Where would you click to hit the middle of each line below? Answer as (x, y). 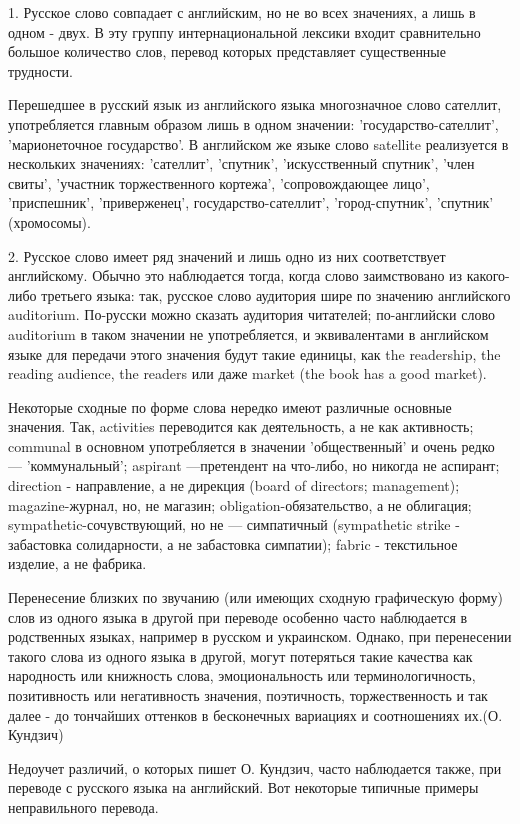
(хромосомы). (49, 221)
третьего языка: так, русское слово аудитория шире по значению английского (276, 294)
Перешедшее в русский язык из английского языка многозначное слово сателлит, (255, 104)
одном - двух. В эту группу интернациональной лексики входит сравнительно (244, 31)
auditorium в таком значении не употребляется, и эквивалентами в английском (248, 333)
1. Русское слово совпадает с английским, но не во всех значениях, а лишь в (242, 12)
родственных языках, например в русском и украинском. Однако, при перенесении (260, 636)
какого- (488, 275)
